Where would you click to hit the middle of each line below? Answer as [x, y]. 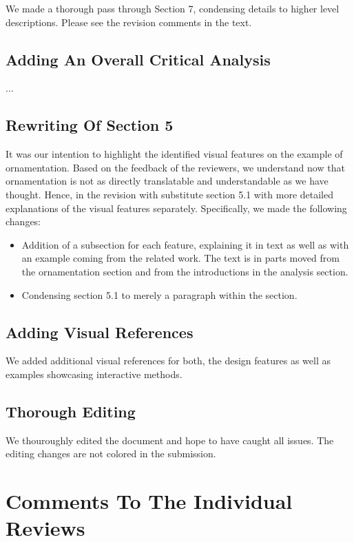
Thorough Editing [71, 411]
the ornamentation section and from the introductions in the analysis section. [185, 271]
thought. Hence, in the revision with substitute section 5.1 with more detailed [169, 194]
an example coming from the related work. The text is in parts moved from [180, 258]
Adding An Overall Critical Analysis [138, 59]
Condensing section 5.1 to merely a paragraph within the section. [159, 294]
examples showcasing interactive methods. [94, 374]
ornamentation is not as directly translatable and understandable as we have [167, 181]
